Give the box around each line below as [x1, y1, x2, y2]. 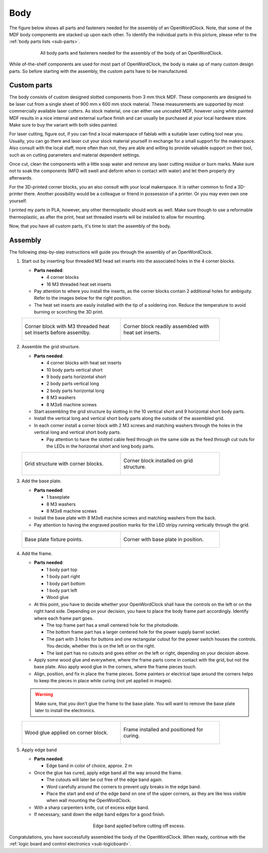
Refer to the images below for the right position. [34, 295, 132, 301]
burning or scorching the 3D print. [34, 309, 104, 315]
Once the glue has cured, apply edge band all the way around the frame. [34, 770, 183, 776]
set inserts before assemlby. [24, 329, 91, 336]
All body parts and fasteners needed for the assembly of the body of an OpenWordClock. [40, 50, 223, 56]
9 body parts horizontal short [46, 374, 106, 380]
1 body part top [46, 566, 78, 573]
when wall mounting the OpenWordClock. [46, 797, 132, 803]
